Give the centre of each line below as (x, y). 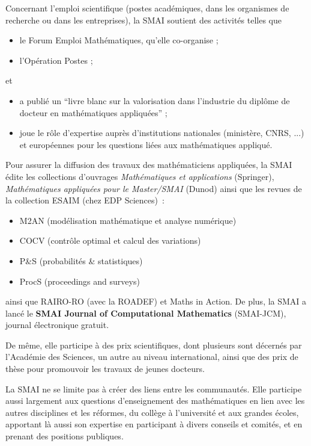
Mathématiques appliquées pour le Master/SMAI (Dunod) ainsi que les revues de (154, 188)
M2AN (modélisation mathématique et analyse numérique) (128, 220)
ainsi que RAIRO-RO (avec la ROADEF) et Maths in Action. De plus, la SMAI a (156, 301)
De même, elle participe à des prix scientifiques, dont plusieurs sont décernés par (154, 345)
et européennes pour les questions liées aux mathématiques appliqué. (146, 144)
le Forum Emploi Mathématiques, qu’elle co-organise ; (119, 40)
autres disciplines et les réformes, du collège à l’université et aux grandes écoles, (152, 412)
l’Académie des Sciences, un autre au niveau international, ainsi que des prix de (152, 357)
